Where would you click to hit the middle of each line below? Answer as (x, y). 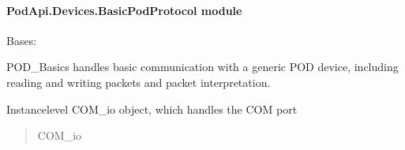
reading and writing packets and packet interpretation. (139, 82)
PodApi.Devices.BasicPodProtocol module (124, 10)
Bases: (22, 40)
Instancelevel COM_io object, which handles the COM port (152, 109)
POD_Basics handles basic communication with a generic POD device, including (202, 67)
